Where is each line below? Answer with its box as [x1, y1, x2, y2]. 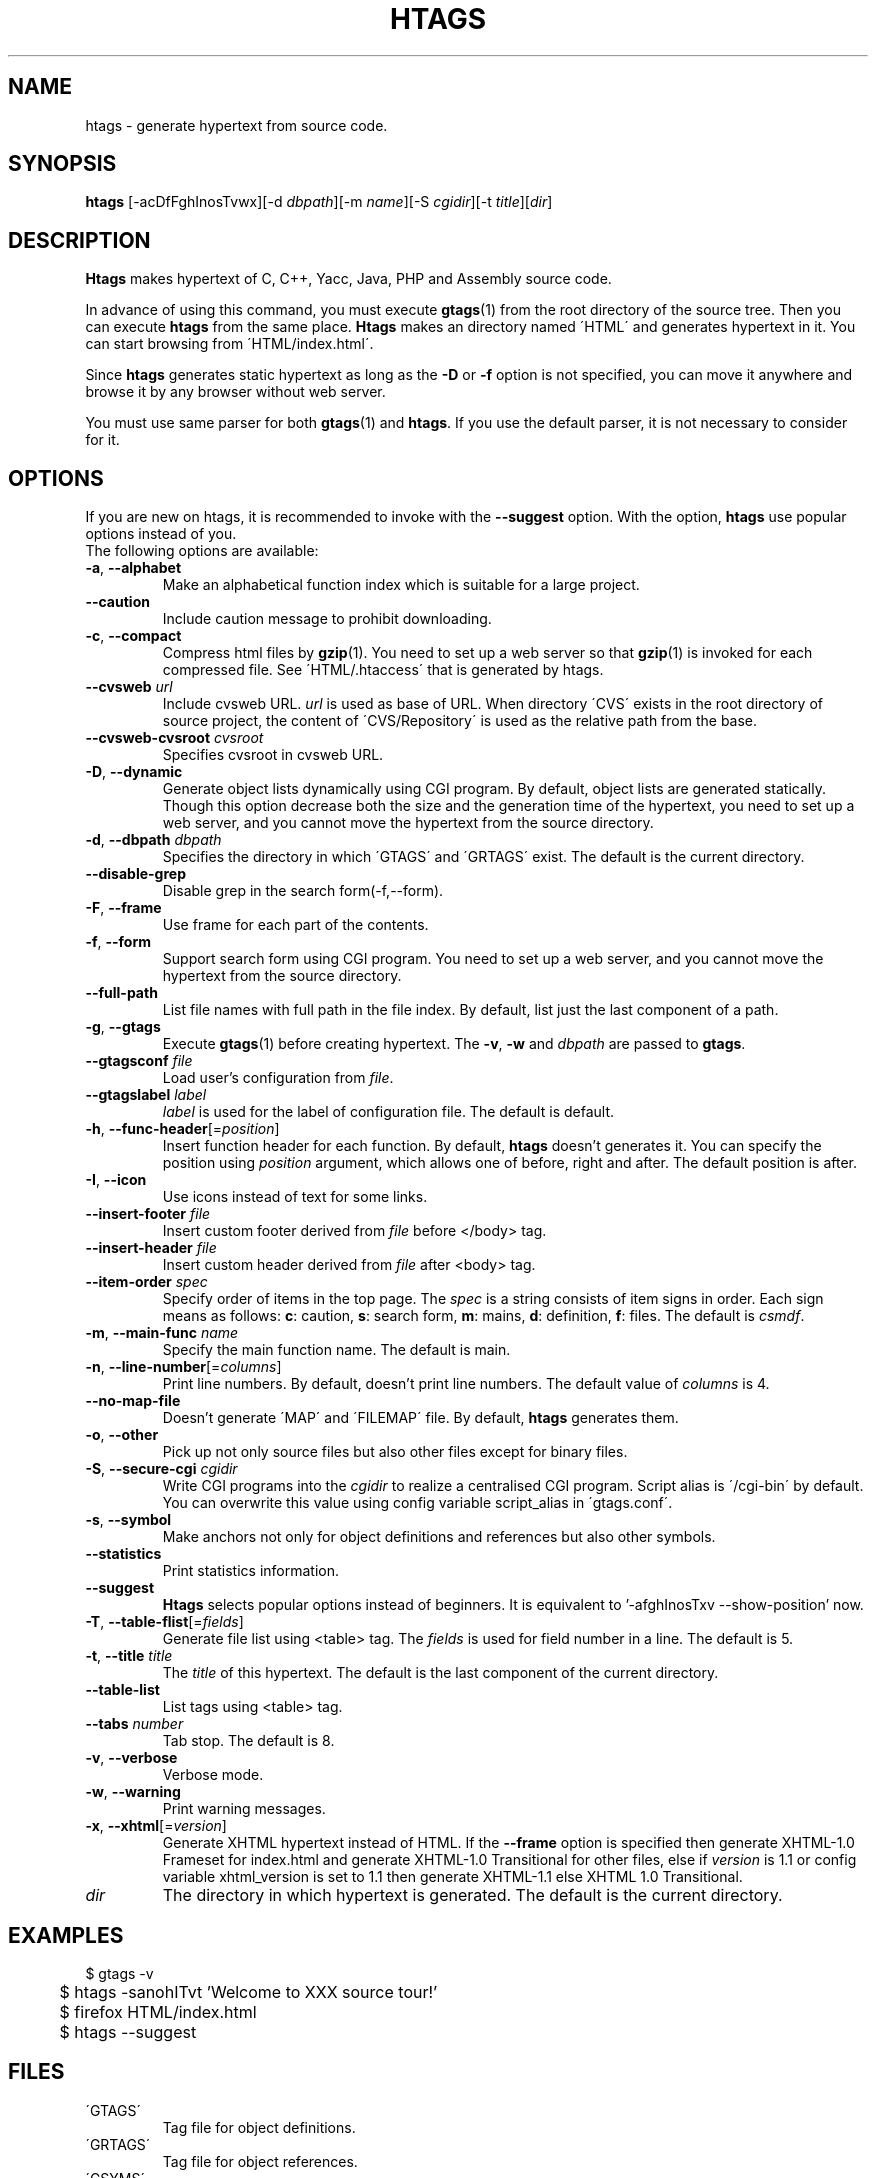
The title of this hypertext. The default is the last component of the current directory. [162, 1664, 719, 1682]
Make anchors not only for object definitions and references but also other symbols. [162, 1528, 716, 1546]
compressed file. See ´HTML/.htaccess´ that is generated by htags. [162, 661, 604, 679]
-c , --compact [85, 627, 182, 645]
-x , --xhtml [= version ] [85, 1817, 227, 1835]
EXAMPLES [8, 1922, 124, 1948]
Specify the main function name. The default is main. [162, 1341, 511, 1359]
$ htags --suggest [59, 2021, 197, 2042]
